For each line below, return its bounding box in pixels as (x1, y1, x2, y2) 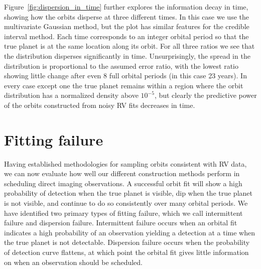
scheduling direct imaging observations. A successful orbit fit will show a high (4, 178, 242, 188)
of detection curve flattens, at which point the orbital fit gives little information (4, 247, 249, 257)
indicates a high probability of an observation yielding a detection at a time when (4, 227, 255, 237)
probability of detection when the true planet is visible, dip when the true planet (4, 188, 252, 198)
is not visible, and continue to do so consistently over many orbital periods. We (4, 198, 248, 208)
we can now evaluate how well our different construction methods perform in (4, 168, 240, 179)
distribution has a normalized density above (4, 90, 139, 100)
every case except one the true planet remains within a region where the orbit (4, 80, 243, 90)
